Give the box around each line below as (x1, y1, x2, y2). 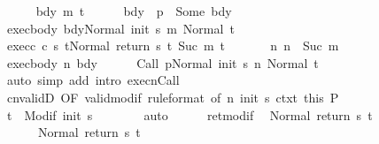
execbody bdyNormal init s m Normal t (6, 19, 235, 37)
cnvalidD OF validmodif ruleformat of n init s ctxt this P (6, 87, 339, 106)
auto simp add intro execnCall (6, 71, 180, 89)
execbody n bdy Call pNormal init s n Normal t (6, 53, 319, 72)
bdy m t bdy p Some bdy (35, 2, 232, 19)
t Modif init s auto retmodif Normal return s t (6, 105, 373, 124)
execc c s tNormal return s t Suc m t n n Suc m (6, 36, 339, 55)
